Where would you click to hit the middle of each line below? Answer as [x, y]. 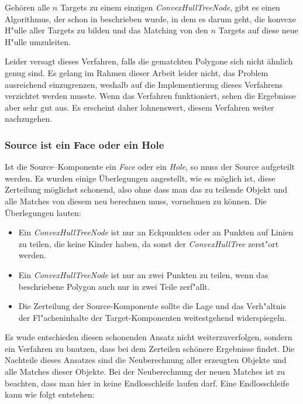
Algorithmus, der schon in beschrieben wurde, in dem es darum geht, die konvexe [150, 18]
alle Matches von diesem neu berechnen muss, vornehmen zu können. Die [136, 201]
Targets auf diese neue [258, 30]
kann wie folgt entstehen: [50, 394]
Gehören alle [27, 7]
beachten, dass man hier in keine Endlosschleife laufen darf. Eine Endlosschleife [147, 383]
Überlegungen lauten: [43, 212]
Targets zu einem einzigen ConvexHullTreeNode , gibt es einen [170, 7]
